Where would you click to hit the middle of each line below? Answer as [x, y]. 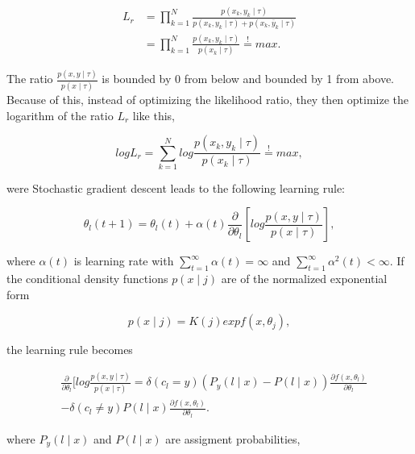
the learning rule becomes [70, 350]
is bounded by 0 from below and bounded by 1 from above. [248, 79]
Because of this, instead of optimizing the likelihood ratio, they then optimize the [208, 99]
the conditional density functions [87, 279]
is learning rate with [124, 261]
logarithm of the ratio [60, 115]
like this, [154, 115]
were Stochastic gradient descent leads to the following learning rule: [176, 187]
